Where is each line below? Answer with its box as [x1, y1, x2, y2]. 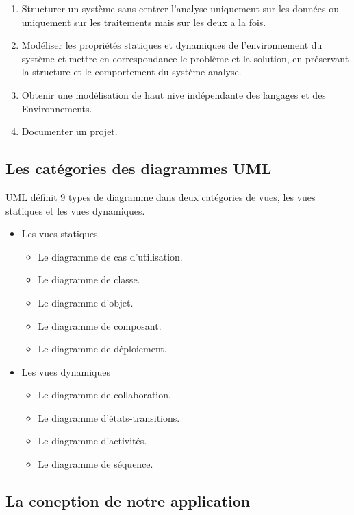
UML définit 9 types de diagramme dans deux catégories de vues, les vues [5, 189, 316, 204]
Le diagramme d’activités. [38, 433, 147, 448]
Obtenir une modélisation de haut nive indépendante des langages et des [21, 87, 326, 101]
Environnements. [21, 101, 92, 115]
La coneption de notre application [5, 490, 251, 512]
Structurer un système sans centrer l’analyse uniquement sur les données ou [21, 1, 340, 15]
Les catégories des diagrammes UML [5, 158, 272, 179]
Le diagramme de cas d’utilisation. [38, 249, 183, 263]
